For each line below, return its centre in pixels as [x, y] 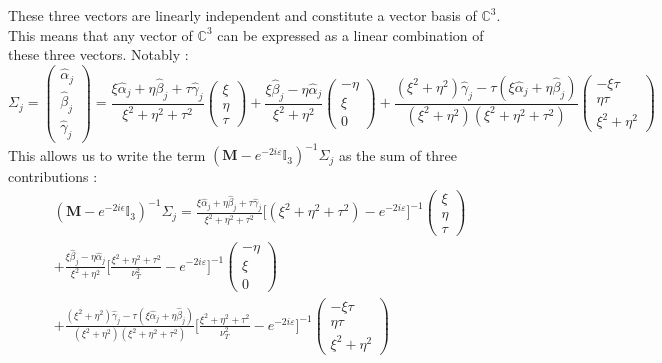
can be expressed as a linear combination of [350, 34]
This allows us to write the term [107, 154]
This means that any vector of [100, 34]
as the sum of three [397, 154]
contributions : [53, 176]
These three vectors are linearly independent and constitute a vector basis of [242, 15]
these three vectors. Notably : [98, 54]
